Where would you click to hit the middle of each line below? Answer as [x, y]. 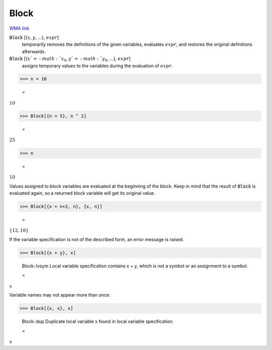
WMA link [19, 28]
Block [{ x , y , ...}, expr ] [34, 37]
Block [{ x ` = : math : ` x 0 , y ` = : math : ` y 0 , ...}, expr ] [70, 59]
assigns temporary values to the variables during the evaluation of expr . [97, 66]
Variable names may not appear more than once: [60, 295]
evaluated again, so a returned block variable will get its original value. [82, 193]
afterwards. [34, 51]
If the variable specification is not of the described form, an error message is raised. [96, 239]
